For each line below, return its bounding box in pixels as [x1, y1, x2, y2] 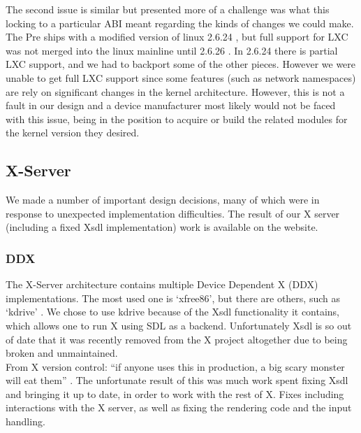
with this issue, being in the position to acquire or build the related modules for [6, 111, 348, 126]
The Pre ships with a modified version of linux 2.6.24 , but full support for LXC [6, 29, 348, 44]
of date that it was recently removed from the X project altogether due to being [6, 332, 348, 346]
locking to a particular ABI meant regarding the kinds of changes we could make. [6, 15, 354, 30]
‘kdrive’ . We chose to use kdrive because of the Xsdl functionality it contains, [6, 304, 340, 319]
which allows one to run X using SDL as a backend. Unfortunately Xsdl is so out [6, 318, 352, 332]
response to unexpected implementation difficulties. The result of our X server [6, 206, 340, 220]
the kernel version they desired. [6, 125, 140, 140]
